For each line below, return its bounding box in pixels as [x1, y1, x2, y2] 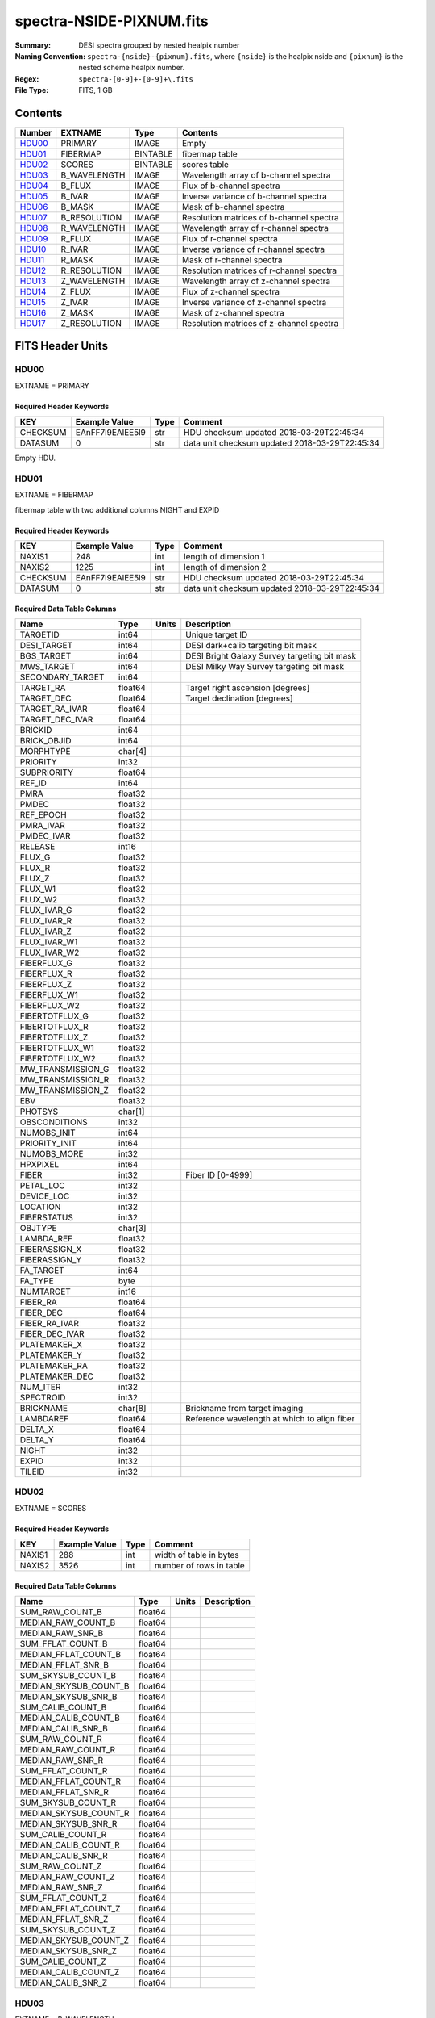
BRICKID [19, 725, 52, 736]
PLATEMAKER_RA [19, 1360, 88, 1371]
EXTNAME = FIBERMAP [14, 490, 93, 500]
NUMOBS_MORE [19, 1149, 84, 1160]
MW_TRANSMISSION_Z [19, 1085, 109, 1096]
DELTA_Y [19, 1434, 54, 1446]
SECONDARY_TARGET [19, 672, 105, 683]
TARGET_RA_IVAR [19, 703, 88, 714]
